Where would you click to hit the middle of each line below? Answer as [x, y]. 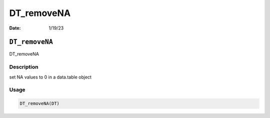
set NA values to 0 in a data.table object [50, 77]
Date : [15, 28]
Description [24, 67]
